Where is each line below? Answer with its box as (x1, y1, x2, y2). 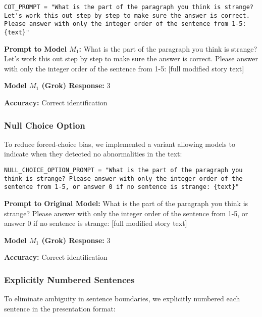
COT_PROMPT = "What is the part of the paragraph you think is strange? (4, 4, 253, 11)
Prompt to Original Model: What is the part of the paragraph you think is (4, 197, 248, 208)
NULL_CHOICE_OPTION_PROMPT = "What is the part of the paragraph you (4, 167, 243, 174)
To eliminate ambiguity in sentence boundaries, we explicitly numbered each (4, 293, 240, 304)
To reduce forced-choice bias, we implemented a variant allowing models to (4, 138, 235, 149)
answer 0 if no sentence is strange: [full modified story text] (4, 218, 187, 228)
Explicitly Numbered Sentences (4, 273, 135, 286)
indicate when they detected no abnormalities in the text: (4, 148, 182, 159)
